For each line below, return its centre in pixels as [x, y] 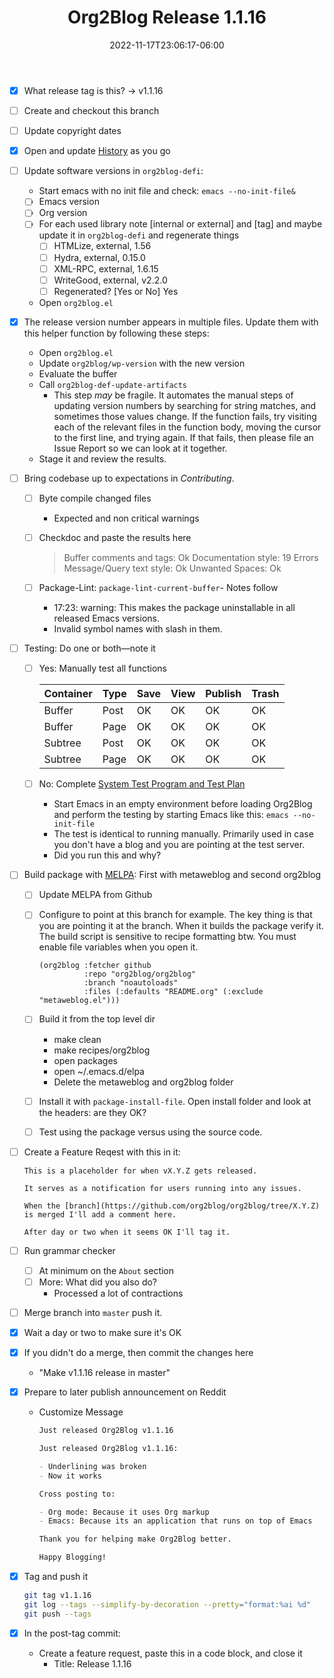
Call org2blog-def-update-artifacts [113, 384]
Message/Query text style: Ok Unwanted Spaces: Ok [172, 568]
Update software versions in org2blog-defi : [113, 171]
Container [68, 694]
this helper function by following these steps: [116, 333]
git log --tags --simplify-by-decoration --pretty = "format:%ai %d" [167, 1604]
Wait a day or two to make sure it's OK [102, 1332]
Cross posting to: [77, 1494]
